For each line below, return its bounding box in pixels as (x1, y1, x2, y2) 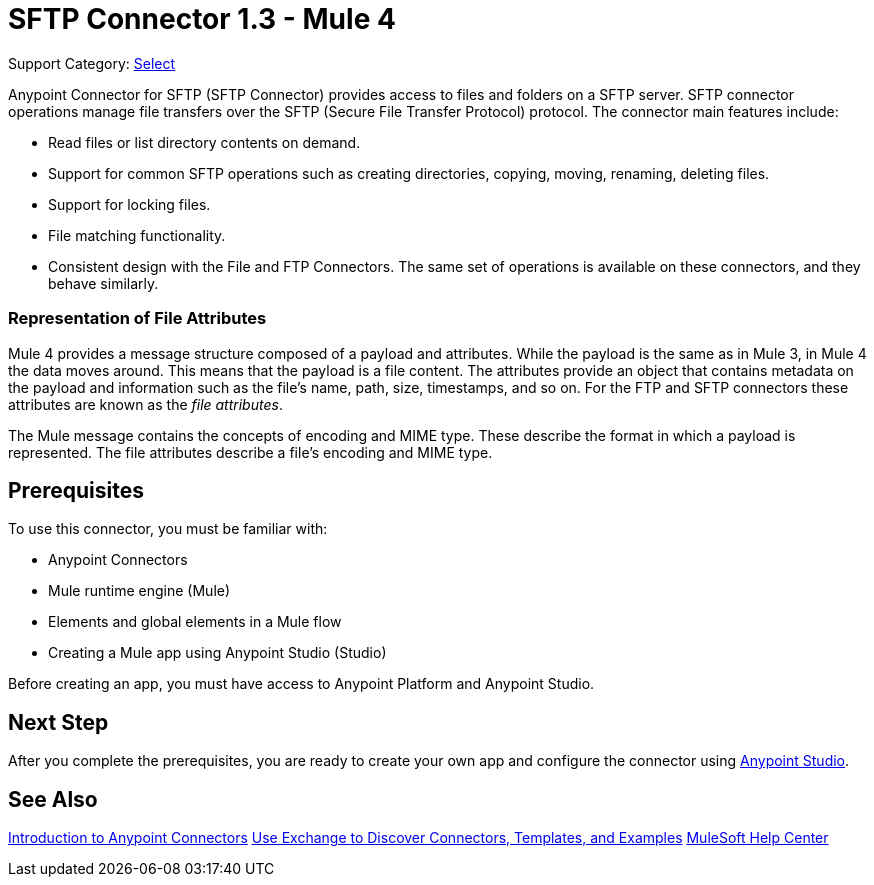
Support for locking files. (48, 195, 211, 213)
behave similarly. (48, 274, 159, 292)
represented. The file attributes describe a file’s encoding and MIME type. (8, 443, 493, 461)
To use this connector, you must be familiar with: (8, 520, 328, 538)
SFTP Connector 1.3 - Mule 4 (8, 2, 396, 36)
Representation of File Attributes (8, 308, 267, 329)
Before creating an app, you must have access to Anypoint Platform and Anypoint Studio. (8, 675, 595, 693)
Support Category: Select (8, 54, 176, 72)
